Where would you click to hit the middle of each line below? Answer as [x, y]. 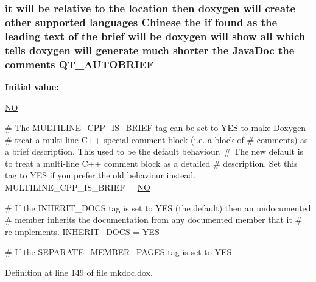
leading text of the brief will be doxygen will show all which [155, 36]
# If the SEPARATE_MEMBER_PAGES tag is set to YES [118, 252]
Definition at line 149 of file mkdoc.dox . [79, 273]
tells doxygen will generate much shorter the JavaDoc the [150, 50]
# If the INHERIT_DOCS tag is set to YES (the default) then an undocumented [158, 207]
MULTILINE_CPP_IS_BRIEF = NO [78, 187]
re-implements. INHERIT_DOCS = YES [82, 231]
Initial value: [32, 86]
